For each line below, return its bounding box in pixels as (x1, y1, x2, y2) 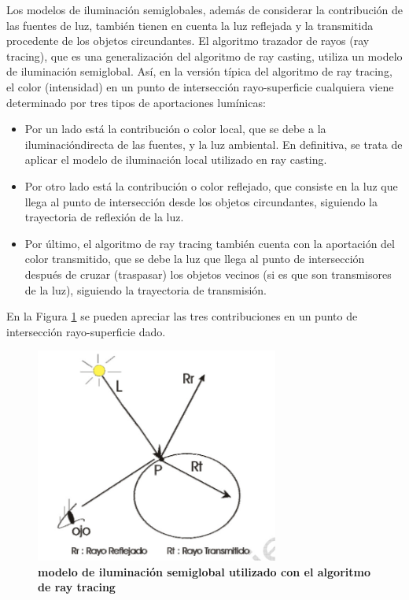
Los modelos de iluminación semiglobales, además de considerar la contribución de (6, 2, 403, 17)
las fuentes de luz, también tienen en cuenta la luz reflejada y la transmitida (6, 17, 374, 33)
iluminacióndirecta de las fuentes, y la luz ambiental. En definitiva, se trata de (24, 135, 403, 152)
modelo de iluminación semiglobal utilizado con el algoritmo (38, 563, 370, 580)
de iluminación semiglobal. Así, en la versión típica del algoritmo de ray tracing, (6, 63, 392, 80)
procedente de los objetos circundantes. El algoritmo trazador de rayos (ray (6, 32, 370, 49)
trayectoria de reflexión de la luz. (24, 209, 184, 225)
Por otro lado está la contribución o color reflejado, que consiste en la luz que (24, 177, 398, 194)
